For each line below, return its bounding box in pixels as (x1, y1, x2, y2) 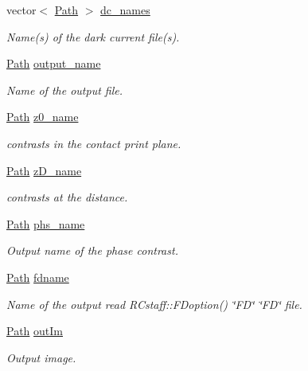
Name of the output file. (6, 81, 123, 98)
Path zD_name (6, 162, 82, 178)
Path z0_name (6, 108, 79, 125)
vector (6, 2, 37, 18)
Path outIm (6, 322, 63, 339)
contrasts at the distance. (6, 189, 128, 205)
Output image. (6, 349, 76, 365)
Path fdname (6, 268, 69, 285)
